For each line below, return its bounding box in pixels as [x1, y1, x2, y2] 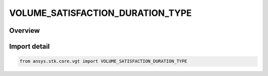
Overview [9, 26, 40, 35]
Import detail [9, 42, 50, 51]
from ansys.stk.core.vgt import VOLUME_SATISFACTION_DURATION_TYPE [19, 59, 188, 64]
